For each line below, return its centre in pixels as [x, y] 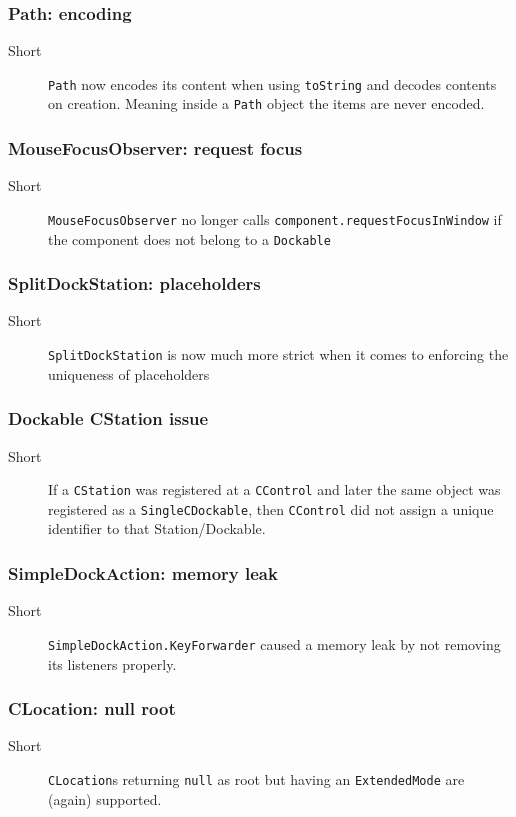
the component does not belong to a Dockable [189, 238]
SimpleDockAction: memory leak [143, 572]
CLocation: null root [92, 708]
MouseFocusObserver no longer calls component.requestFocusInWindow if [275, 218]
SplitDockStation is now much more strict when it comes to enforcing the [278, 354]
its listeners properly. [112, 663]
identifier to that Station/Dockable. [157, 528]
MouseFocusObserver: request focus [155, 148]
